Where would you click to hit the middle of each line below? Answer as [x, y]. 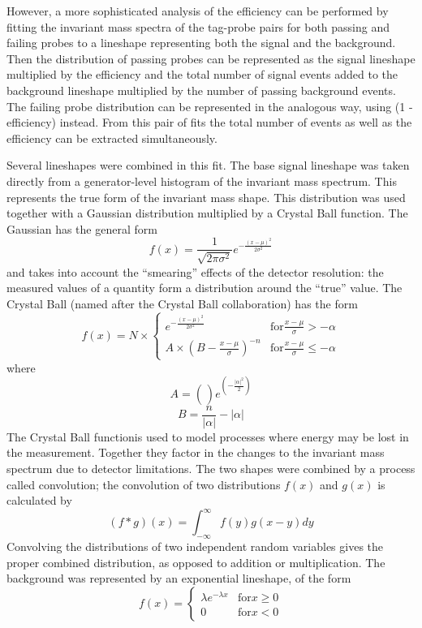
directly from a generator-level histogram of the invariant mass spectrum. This [202, 181]
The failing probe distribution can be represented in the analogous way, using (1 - [210, 106]
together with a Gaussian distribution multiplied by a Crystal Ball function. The [207, 213]
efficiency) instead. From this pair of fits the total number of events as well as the [209, 122]
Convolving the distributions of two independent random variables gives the [195, 546]
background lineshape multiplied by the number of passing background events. [201, 90]
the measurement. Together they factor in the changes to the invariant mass [196, 452]
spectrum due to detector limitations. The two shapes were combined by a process [211, 468]
